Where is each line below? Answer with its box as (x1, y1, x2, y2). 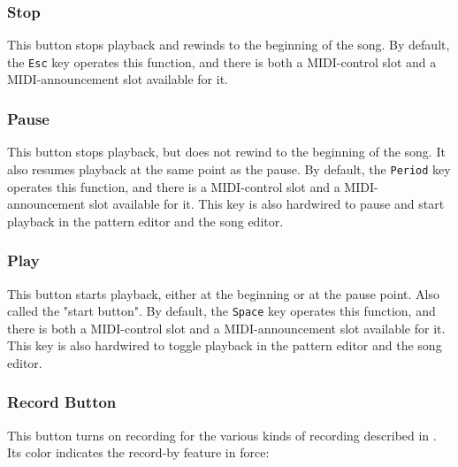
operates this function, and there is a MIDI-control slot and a (7, 177, 340, 195)
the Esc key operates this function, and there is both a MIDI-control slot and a (7, 52, 437, 71)
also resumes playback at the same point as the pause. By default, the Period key (7, 159, 451, 178)
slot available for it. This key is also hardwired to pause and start (88, 195, 445, 213)
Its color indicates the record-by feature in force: (7, 443, 270, 462)
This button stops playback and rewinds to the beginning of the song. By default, (7, 35, 450, 54)
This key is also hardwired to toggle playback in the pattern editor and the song (7, 336, 442, 355)
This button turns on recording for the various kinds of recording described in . (7, 425, 437, 444)
